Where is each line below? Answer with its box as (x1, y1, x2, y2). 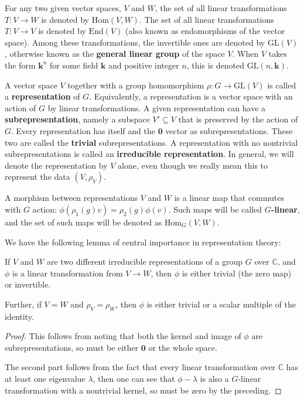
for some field (50, 59, 98, 71)
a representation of (5, 90, 80, 102)
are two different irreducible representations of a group (46, 255, 243, 268)
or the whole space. (148, 341, 217, 353)
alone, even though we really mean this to (118, 159, 268, 171)
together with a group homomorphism (67, 78, 204, 91)
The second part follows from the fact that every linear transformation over (5, 361, 276, 373)
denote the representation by (5, 159, 108, 171)
